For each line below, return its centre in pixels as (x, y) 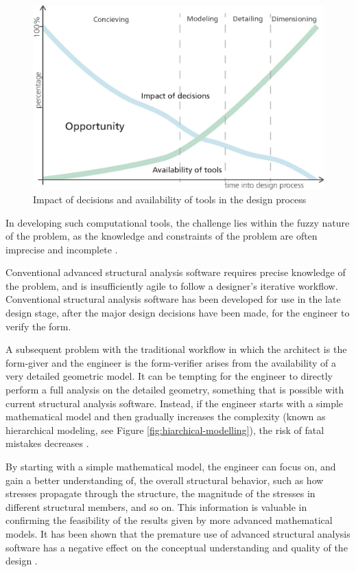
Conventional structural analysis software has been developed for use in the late (173, 299)
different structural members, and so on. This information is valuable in (156, 506)
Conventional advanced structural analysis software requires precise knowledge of (176, 272)
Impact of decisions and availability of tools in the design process (170, 199)
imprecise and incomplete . (62, 249)
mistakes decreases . (47, 443)
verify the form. (38, 326)
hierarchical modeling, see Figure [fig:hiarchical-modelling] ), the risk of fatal (165, 430)
